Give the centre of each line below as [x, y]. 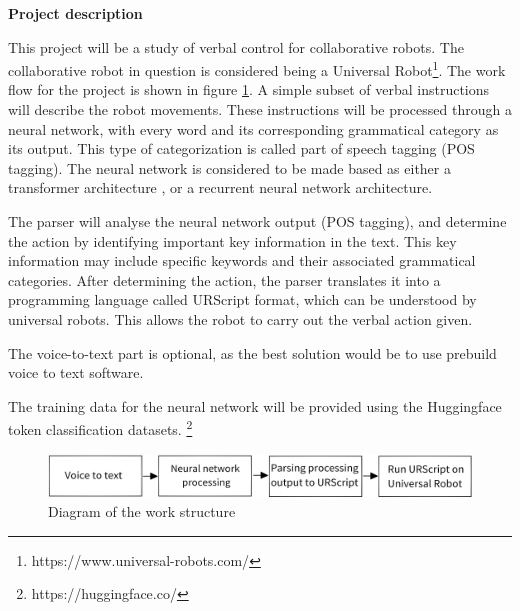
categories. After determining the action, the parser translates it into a [224, 279]
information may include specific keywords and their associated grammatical [242, 260]
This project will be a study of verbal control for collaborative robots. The [236, 46]
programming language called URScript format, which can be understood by [242, 299]
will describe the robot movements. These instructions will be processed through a [260, 109]
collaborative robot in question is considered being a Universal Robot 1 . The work [257, 68]
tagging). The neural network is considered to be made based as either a [229, 167]
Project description [75, 13]
